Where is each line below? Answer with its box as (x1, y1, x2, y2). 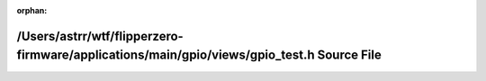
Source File (317, 48, 382, 63)
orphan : (16, 5, 48, 15)
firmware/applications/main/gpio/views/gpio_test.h (16, 48, 315, 63)
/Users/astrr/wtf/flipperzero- (16, 28, 184, 44)
